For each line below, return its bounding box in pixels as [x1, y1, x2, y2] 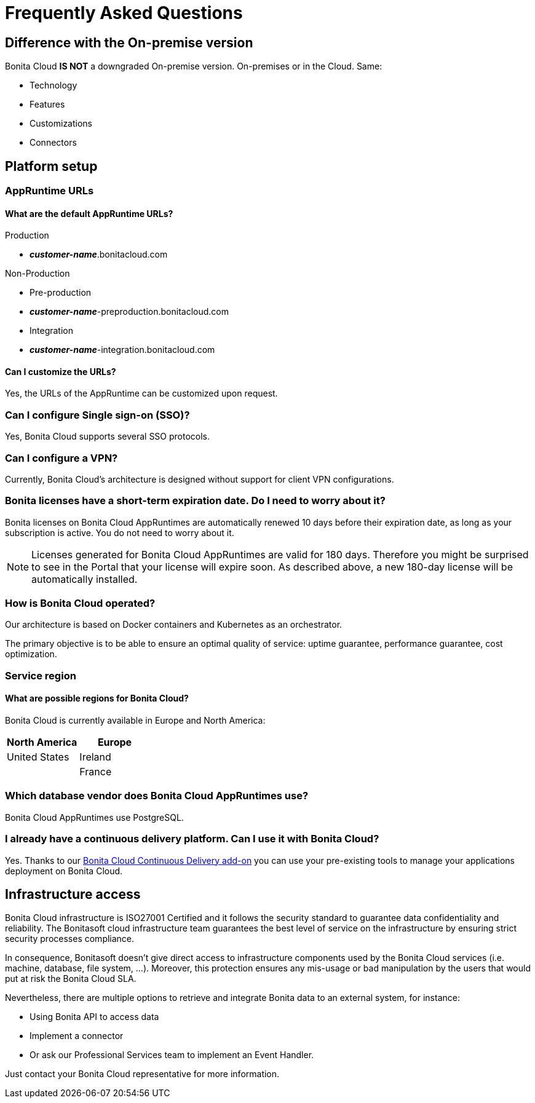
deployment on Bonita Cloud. [5, 865, 123, 876]
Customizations [30, 118, 93, 129]
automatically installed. [31, 572, 138, 585]
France [79, 765, 112, 778]
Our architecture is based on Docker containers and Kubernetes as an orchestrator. [5, 619, 343, 630]
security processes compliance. [5, 933, 135, 944]
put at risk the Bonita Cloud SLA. [5, 973, 137, 984]
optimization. [5, 649, 57, 660]
